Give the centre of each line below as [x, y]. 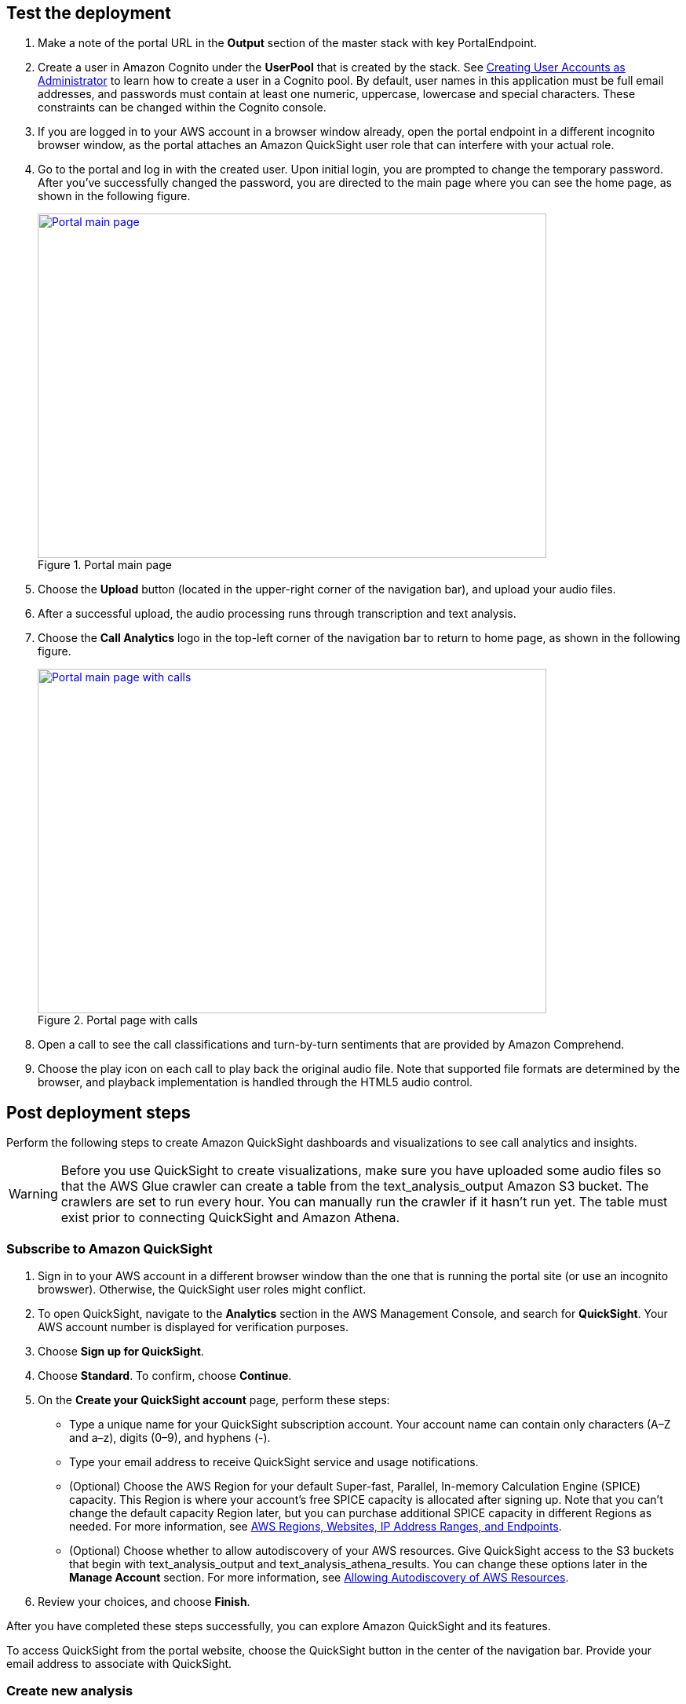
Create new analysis [70, 1691]
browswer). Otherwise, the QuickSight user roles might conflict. [202, 1290]
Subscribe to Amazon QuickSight [109, 1248]
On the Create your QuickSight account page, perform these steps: [214, 1400]
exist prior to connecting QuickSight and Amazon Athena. [230, 1218]
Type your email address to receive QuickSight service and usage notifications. [274, 1462]
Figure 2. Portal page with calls [118, 1020]
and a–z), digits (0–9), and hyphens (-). [170, 1438]
